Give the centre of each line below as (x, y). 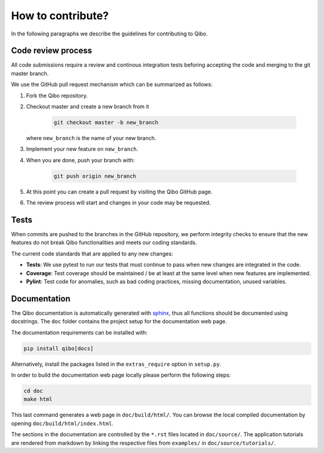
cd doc (33, 391)
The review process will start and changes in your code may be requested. (118, 203)
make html (38, 399)
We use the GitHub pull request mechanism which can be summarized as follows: (112, 85)
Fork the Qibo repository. (57, 96)
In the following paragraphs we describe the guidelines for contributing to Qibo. (109, 34)
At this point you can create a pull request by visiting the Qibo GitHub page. (119, 192)
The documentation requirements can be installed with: (79, 332)
